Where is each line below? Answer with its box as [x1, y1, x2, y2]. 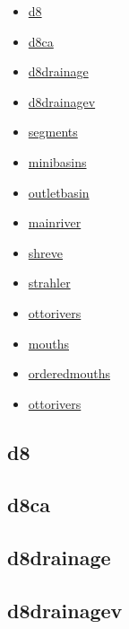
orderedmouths [28, 364, 110, 383]
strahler [28, 273, 71, 292]
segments [28, 122, 78, 141]
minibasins [28, 152, 87, 171]
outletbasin [28, 182, 90, 201]
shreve [28, 243, 64, 261]
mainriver [28, 213, 82, 232]
